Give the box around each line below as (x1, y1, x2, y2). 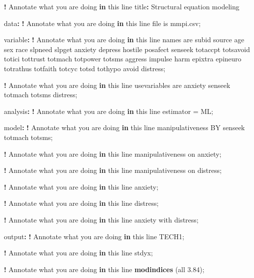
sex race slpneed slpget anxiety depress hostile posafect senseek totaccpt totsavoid (4, 44, 250, 54)
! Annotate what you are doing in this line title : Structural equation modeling (4, 1, 239, 11)
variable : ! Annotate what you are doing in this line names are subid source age (4, 34, 244, 45)
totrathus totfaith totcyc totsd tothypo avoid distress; (4, 63, 166, 73)
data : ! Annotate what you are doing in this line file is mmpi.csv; (4, 18, 201, 28)
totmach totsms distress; (4, 89, 77, 100)
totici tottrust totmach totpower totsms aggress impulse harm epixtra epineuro (4, 54, 242, 64)
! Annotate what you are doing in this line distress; (4, 198, 159, 208)
